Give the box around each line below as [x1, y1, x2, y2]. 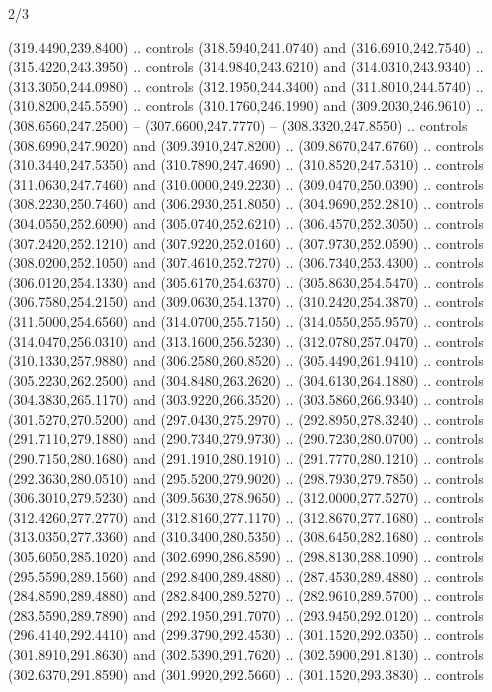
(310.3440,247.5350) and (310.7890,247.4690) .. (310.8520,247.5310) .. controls [8, 154, 484, 175]
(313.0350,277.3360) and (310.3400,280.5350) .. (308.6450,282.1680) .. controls [8, 526, 484, 547]
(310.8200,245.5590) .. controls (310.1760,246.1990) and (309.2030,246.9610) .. [8, 95, 484, 116]
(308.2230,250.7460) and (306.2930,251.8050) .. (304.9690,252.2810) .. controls [8, 193, 484, 214]
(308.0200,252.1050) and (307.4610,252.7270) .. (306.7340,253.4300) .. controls [8, 252, 484, 273]
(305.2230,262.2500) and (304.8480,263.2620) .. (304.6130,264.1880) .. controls [8, 369, 484, 390]
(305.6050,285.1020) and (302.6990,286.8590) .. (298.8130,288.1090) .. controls [8, 546, 484, 567]
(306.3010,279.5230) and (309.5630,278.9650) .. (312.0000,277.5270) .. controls [8, 487, 484, 508]
